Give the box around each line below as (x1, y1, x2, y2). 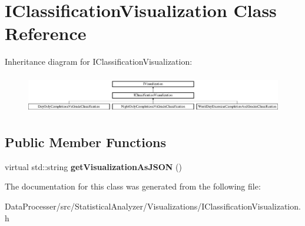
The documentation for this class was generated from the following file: (5, 180, 261, 192)
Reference (5, 21, 87, 45)
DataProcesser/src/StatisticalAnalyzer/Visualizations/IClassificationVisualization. (5, 200, 301, 212)
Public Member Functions (5, 133, 166, 151)
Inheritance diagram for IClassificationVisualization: (5, 55, 193, 68)
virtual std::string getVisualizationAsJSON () (5, 160, 182, 172)
